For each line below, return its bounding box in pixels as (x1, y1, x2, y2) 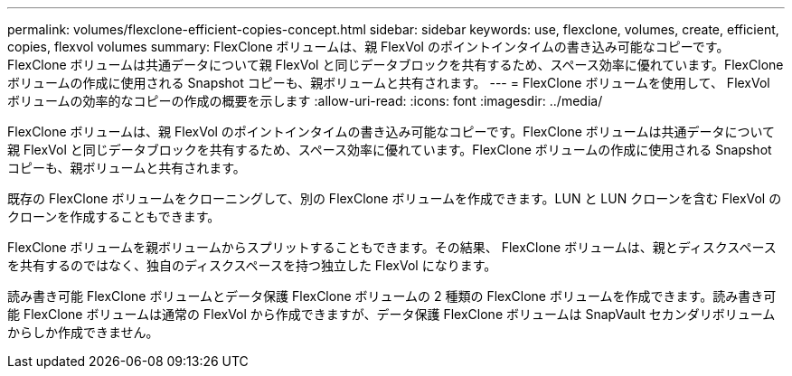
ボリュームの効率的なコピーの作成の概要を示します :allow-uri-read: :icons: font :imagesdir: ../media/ (7, 93, 603, 108)
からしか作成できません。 (7, 324, 159, 340)
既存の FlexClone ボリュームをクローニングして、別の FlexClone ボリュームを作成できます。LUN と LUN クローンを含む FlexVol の (7, 191, 782, 206)
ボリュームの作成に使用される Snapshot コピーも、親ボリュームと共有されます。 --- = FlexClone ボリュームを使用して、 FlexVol (7, 75, 770, 90)
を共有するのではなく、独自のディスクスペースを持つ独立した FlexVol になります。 (7, 258, 497, 273)
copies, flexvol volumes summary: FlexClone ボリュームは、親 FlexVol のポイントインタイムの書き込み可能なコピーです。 (7, 39, 730, 54)
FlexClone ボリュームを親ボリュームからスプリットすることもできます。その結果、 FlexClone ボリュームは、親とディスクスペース (7, 240, 777, 255)
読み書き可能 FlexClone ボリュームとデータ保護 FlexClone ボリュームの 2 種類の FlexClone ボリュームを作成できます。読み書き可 (7, 288, 777, 304)
